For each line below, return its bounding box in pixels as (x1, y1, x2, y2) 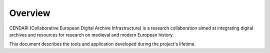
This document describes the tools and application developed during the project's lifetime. (9, 41, 196, 47)
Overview (9, 7, 50, 18)
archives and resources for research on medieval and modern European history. (9, 31, 174, 37)
